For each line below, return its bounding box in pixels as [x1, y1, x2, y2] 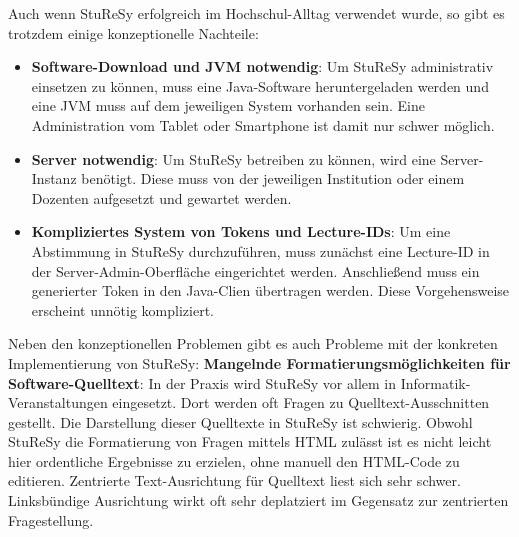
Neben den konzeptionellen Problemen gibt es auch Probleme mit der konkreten [8, 333, 498, 354]
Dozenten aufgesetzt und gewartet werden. [31, 187, 292, 208]
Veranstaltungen [8, 392, 108, 413]
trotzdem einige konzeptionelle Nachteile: [8, 22, 259, 43]
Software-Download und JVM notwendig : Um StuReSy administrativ [31, 56, 494, 77]
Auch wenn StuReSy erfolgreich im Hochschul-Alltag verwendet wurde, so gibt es [8, 3, 505, 23]
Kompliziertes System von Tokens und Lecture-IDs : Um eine [31, 221, 451, 242]
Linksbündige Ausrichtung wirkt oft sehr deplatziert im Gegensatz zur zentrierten [8, 490, 509, 511]
